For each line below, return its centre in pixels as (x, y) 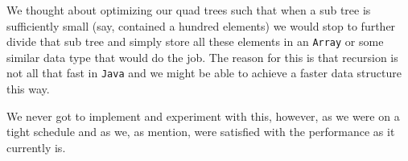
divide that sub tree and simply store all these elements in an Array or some (195, 41)
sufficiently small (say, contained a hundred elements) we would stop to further (201, 25)
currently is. (36, 147)
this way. (28, 89)
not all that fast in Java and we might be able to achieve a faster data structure (204, 73)
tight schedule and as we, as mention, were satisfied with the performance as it (201, 132)
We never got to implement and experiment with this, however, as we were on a (203, 116)
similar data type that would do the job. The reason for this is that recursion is (202, 57)
